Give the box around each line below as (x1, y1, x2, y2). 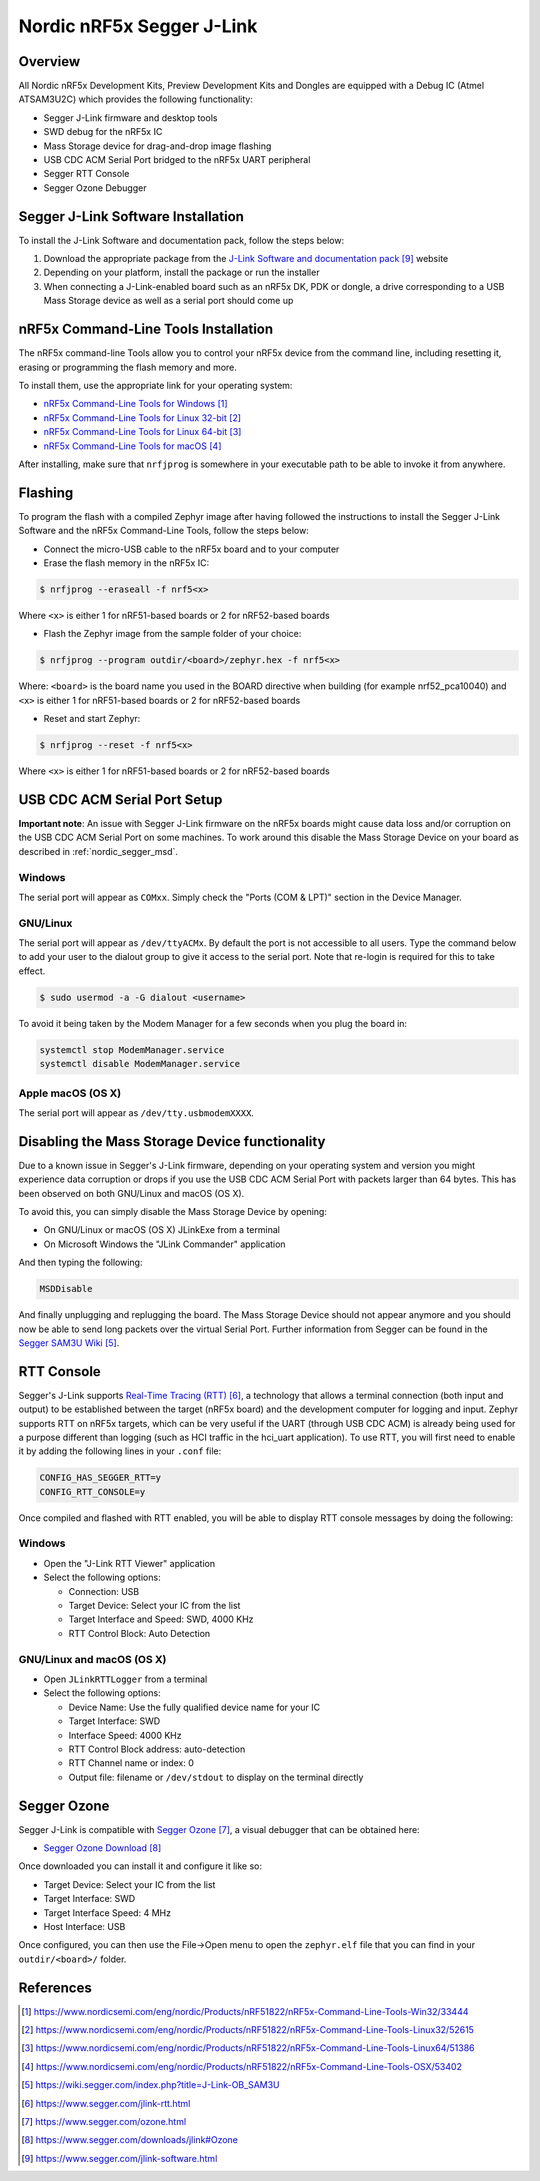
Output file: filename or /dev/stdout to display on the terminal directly (68, 1771, 364, 1783)
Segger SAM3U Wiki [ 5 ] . (18, 1336, 120, 1349)
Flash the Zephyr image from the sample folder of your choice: (43, 628, 302, 640)
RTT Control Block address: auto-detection (68, 1743, 246, 1755)
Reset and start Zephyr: (43, 713, 141, 725)
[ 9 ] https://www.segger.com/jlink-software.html (21, 2152, 218, 2164)
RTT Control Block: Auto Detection (68, 1627, 211, 1639)
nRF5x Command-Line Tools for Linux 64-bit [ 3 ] (43, 426, 242, 438)
